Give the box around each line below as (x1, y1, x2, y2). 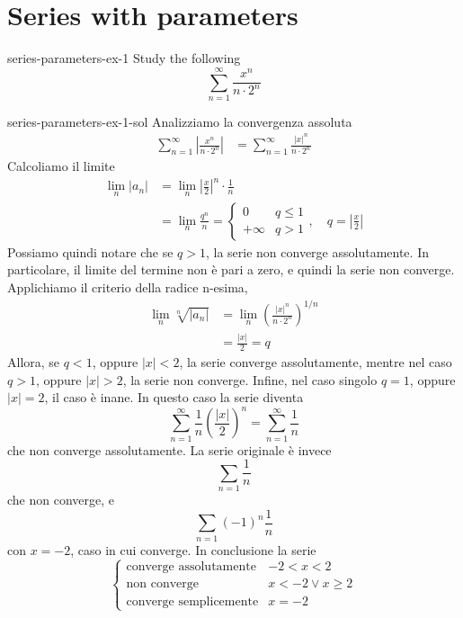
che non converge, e (7, 490, 115, 509)
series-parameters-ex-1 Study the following (7, 49, 241, 67)
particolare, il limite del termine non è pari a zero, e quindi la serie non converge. (7, 260, 455, 279)
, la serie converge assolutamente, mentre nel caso (179, 353, 452, 372)
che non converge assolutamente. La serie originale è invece (7, 440, 332, 459)
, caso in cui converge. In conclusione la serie (70, 540, 316, 559)
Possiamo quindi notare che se (7, 242, 174, 261)
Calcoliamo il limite (7, 157, 115, 175)
